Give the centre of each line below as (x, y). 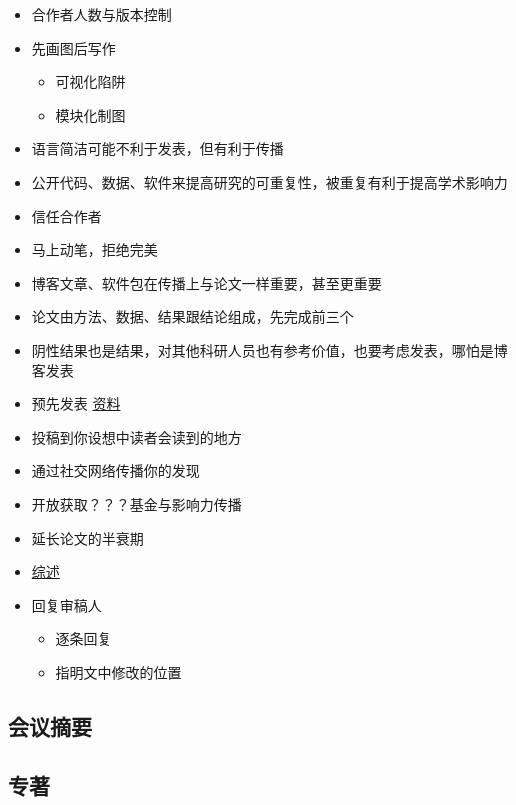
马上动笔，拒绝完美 (94, 249)
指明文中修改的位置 (118, 671)
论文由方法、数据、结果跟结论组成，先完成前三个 (192, 316)
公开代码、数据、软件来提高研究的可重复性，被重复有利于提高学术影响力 (269, 181)
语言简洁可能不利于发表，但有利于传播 (157, 148)
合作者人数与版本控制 (101, 14)
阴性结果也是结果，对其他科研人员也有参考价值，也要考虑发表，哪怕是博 (269, 349)
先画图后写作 (73, 47)
